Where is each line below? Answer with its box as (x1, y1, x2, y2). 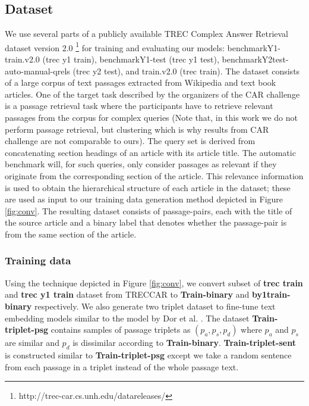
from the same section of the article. (5, 227, 137, 240)
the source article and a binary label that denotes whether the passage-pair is (5, 216, 287, 229)
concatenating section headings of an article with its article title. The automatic (5, 146, 296, 158)
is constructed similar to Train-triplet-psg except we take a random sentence (5, 348, 292, 361)
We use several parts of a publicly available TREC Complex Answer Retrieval (5, 27, 289, 40)
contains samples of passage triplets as (51, 323, 191, 336)
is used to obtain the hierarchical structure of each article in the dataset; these (5, 181, 291, 193)
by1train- (251, 288, 291, 301)
